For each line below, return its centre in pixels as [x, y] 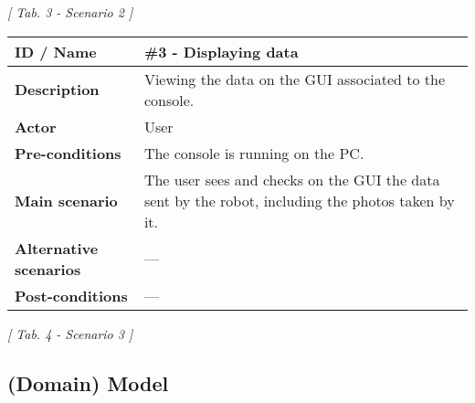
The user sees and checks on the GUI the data [292, 179]
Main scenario [66, 200]
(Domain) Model [88, 382]
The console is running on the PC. [254, 153]
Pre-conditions [68, 153]
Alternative [57, 248]
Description [57, 90]
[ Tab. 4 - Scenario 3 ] [70, 333]
